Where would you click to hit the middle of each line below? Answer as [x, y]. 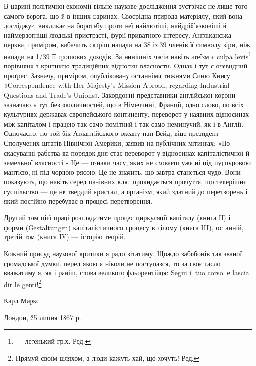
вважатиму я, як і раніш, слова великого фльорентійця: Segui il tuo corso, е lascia [127, 273]
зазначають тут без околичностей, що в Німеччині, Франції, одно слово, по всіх [124, 104]
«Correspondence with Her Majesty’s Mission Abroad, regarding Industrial [117, 85]
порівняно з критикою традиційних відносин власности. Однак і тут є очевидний [126, 66]
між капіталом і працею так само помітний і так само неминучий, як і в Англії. [124, 123]
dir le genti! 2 [23, 283]
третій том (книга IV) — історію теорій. [65, 237]
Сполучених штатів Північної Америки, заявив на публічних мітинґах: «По [117, 143]
